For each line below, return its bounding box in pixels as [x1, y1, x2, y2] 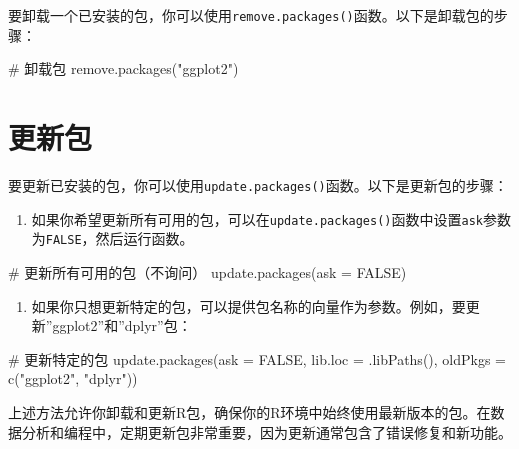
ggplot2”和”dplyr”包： [52, 315, 192, 336]
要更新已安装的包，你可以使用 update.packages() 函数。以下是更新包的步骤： [8, 174, 508, 195]
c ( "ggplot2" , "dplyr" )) [8, 368, 138, 389]
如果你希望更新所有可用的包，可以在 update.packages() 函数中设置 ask [31, 208, 483, 229]
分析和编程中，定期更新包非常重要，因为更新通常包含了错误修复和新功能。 [21, 421, 512, 442]
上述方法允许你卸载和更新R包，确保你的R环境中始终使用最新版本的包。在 [8, 401, 491, 422]
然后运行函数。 [95, 228, 194, 249]
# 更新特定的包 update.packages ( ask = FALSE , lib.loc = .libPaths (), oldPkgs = [8, 348, 507, 369]
